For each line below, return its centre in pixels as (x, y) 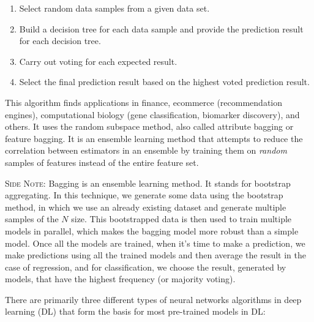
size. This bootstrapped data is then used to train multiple (181, 219)
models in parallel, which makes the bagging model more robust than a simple (152, 230)
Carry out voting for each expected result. (98, 61)
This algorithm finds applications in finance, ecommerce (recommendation (144, 102)
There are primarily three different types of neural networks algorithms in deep (153, 299)
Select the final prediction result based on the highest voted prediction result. (164, 82)
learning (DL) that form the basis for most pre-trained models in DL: (135, 311)
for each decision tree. (60, 41)
